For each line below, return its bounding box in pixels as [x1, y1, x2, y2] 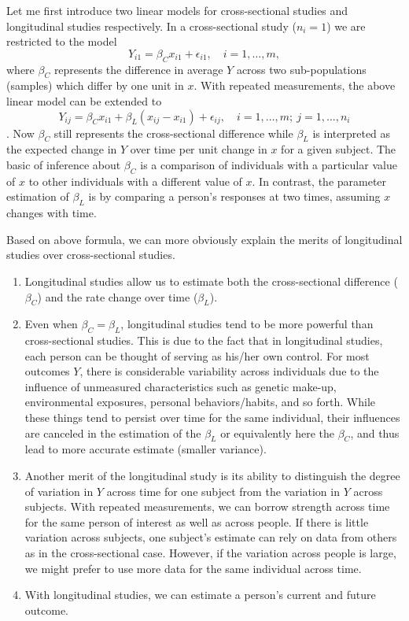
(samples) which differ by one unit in [6, 77, 184, 94]
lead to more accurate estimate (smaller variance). [24, 441, 267, 457]
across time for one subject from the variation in [106, 482, 340, 499]
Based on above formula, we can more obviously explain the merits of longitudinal [6, 231, 403, 247]
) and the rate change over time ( [37, 288, 198, 305]
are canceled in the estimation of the [24, 424, 201, 441]
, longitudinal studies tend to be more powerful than [120, 316, 374, 332]
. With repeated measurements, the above [193, 77, 396, 94]
